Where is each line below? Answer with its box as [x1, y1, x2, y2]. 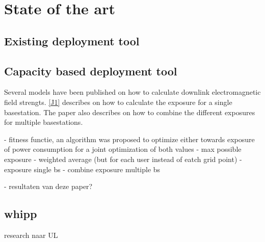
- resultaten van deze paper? [4, 181, 93, 192]
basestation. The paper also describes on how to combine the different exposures [4, 106, 255, 117]
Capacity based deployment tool [4, 63, 177, 78]
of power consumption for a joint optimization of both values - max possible [4, 144, 242, 154]
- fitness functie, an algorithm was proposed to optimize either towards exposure [4, 133, 255, 144]
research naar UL [4, 229, 58, 240]
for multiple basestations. [4, 117, 83, 127]
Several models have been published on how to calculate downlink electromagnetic [4, 87, 261, 97]
